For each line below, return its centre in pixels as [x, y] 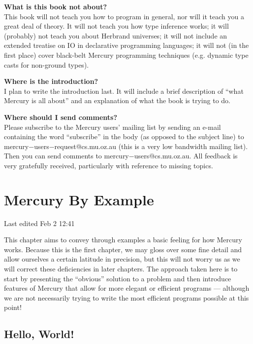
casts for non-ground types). [47, 64]
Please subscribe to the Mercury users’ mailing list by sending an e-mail [112, 127]
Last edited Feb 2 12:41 [39, 223]
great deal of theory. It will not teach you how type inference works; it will [116, 26]
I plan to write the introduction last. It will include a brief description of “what [124, 91]
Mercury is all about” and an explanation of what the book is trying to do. [117, 100]
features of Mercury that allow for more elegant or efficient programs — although [127, 288]
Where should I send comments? [61, 117]
